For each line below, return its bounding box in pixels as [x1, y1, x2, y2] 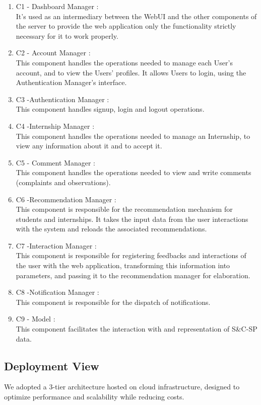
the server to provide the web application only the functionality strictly [16, 21, 236, 31]
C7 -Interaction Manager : [16, 240, 97, 251]
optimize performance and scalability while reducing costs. [4, 391, 184, 402]
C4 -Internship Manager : [16, 120, 95, 131]
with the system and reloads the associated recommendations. [16, 223, 207, 234]
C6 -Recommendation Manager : [16, 194, 116, 204]
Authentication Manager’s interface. [16, 77, 127, 88]
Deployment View [4, 358, 99, 373]
